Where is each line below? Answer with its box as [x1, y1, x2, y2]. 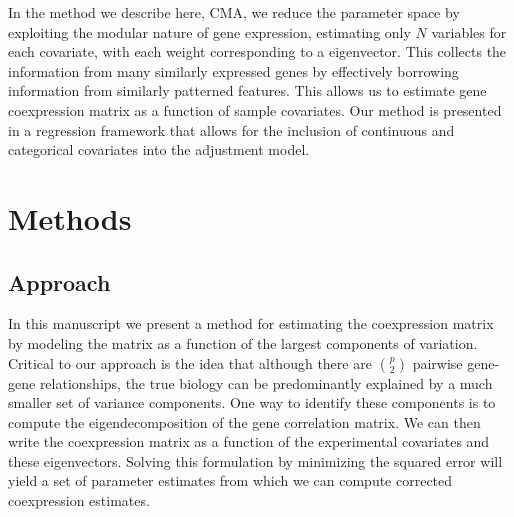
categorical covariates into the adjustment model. [8, 139, 310, 160]
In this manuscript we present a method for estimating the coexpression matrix [8, 313, 494, 334]
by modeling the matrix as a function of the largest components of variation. [8, 332, 478, 353]
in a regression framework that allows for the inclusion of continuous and [8, 119, 455, 140]
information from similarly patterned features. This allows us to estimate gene [8, 80, 487, 101]
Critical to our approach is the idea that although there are [8, 352, 372, 373]
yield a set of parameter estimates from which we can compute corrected [8, 470, 453, 491]
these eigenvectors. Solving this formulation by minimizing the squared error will [8, 450, 503, 471]
